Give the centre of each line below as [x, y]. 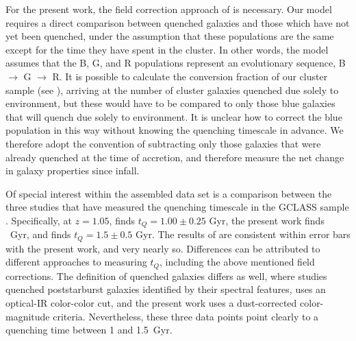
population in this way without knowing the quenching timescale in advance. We [175, 130]
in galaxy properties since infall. [73, 170]
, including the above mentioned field [237, 262]
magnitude [28, 316]
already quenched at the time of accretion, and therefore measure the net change [175, 157]
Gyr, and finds [40, 234]
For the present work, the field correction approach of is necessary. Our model [169, 9]
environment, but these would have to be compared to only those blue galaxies [170, 103]
